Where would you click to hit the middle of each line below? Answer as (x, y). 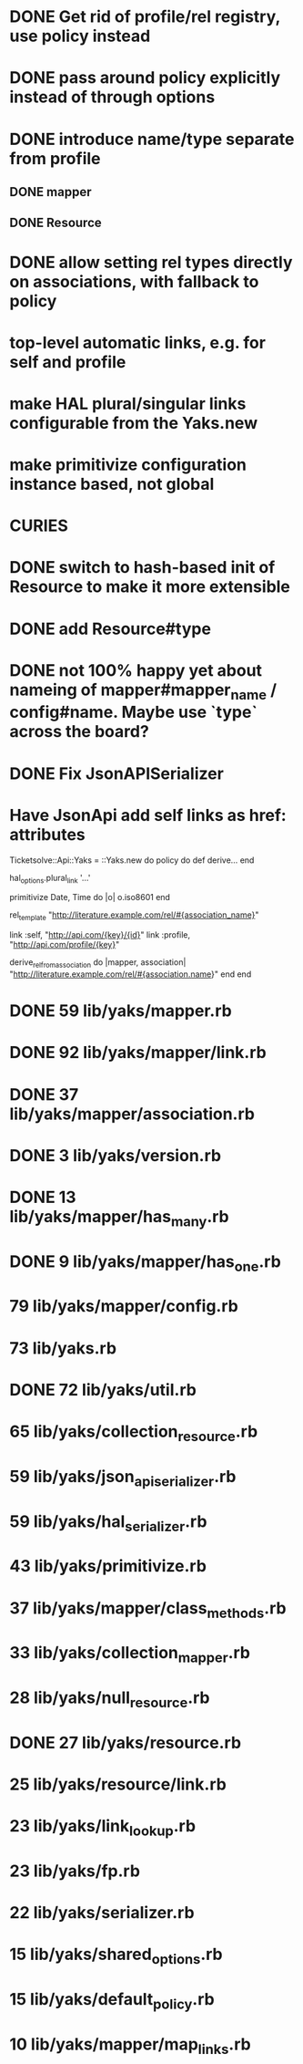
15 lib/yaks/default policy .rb (112, 2001)
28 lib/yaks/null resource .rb (110, 1699)
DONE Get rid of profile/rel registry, (145, 17)
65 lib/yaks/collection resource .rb (134, 1433)
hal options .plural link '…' (50, 879)
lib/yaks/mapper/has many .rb (119, 1218)
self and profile (68, 362)
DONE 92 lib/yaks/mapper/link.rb (138, 1053)
